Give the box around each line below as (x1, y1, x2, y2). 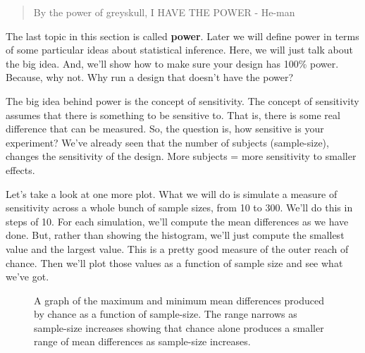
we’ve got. (6, 269, 49, 284)
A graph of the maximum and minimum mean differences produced (34, 292, 325, 307)
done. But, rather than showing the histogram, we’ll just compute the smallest (6, 228, 345, 242)
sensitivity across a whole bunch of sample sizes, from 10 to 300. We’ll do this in (6, 200, 353, 215)
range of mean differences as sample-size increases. (34, 334, 251, 349)
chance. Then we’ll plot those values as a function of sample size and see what (6, 255, 343, 270)
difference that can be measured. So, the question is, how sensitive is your (6, 121, 324, 136)
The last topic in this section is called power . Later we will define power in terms (6, 28, 359, 43)
